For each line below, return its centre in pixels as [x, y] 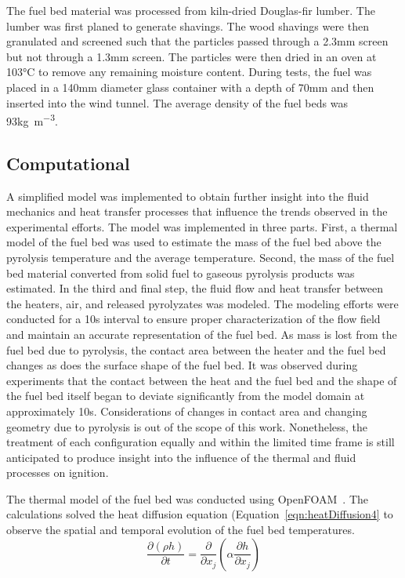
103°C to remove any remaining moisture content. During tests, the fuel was [189, 72]
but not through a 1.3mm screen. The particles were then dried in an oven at [192, 56]
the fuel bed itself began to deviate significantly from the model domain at [186, 396]
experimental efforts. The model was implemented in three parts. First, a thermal [202, 226]
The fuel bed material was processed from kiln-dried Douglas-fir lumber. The [191, 10]
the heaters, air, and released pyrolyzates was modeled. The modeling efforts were [202, 303]
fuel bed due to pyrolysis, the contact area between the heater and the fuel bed [196, 349]
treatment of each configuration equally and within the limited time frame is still [201, 442]
